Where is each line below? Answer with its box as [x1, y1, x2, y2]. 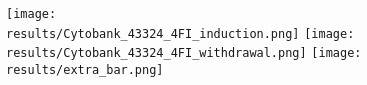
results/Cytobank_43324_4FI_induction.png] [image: [6, 26, 355, 41]
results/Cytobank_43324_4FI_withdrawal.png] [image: [6, 46, 362, 61]
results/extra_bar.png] [6, 62, 164, 77]
